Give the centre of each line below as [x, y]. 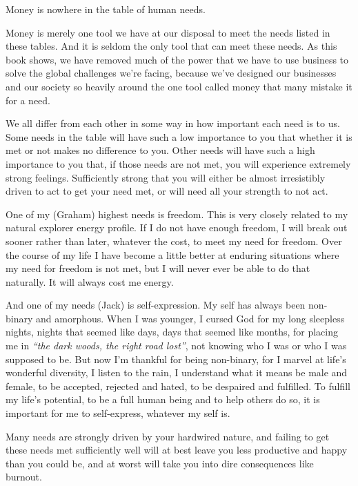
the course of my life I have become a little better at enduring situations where [172, 254]
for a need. [28, 100]
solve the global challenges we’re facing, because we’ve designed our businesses [171, 73]
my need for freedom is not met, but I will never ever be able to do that [158, 268]
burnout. [24, 477]
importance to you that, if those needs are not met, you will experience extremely [178, 163]
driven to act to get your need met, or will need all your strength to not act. [167, 191]
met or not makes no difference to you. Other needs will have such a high [160, 150]
